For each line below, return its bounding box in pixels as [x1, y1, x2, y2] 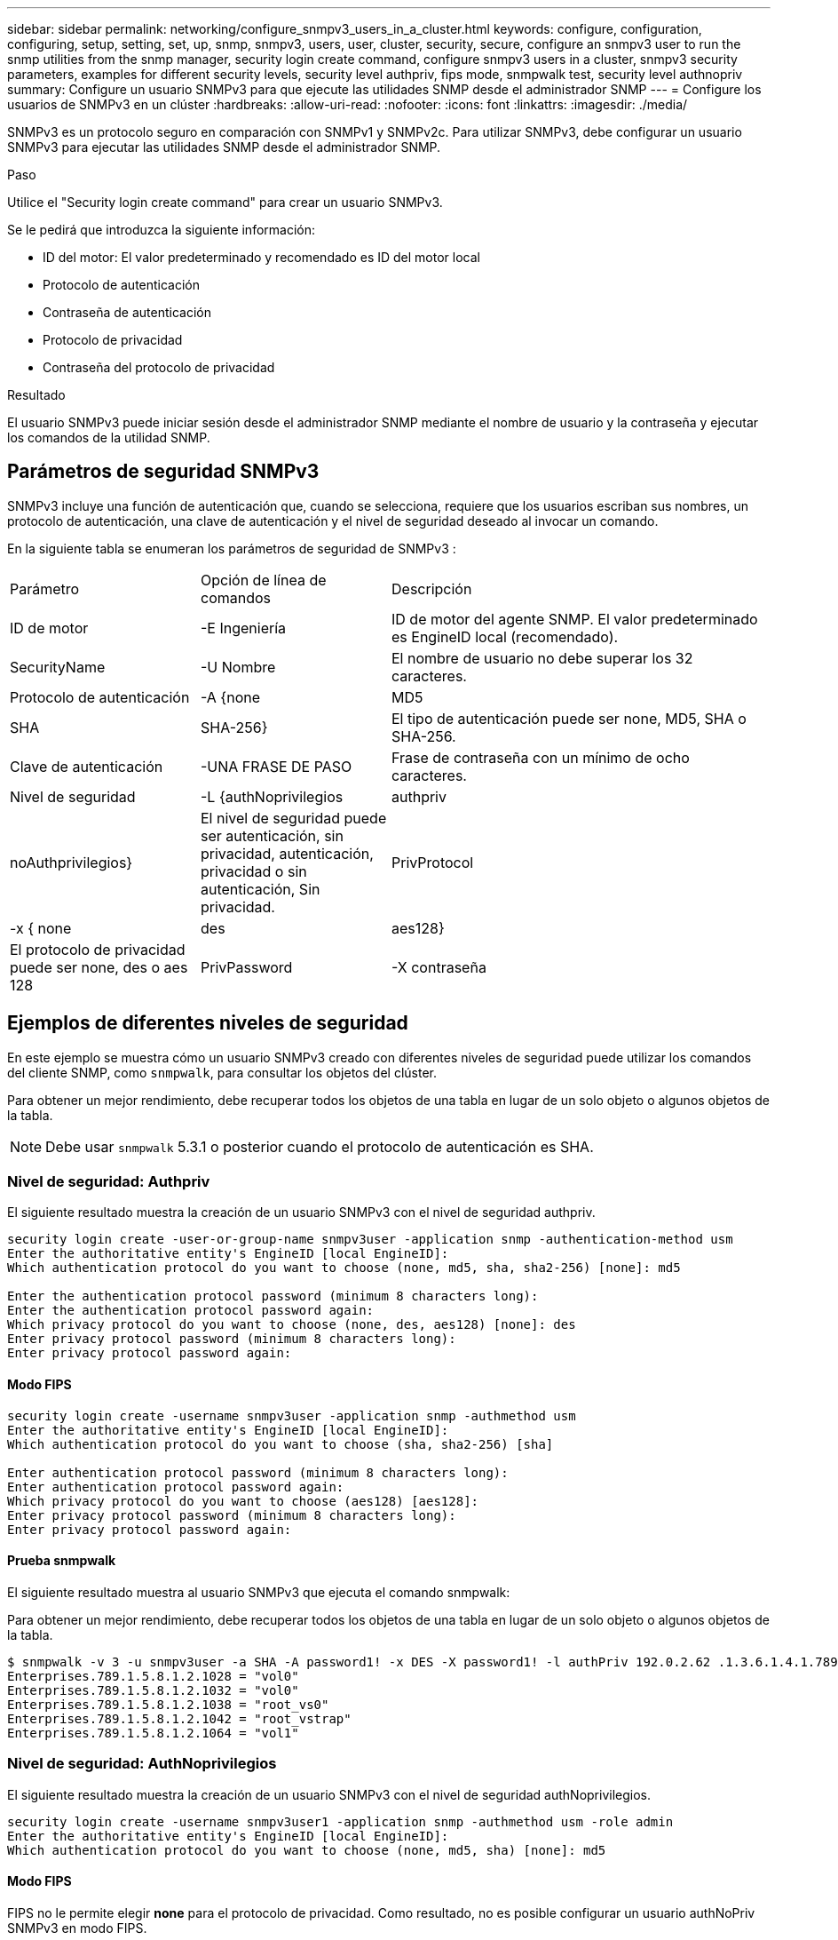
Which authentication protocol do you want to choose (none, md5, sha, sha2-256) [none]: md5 [7, 1260, 681, 1276]
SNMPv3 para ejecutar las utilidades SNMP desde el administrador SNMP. [7, 139, 441, 155]
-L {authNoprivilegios [201, 787, 344, 806]
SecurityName [10, 657, 106, 676]
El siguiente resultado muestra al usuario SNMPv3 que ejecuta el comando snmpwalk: [7, 1584, 510, 1600]
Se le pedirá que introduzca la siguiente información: [7, 222, 316, 237]
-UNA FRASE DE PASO [201, 757, 352, 775]
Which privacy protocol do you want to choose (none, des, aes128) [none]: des [7, 1317, 576, 1332]
